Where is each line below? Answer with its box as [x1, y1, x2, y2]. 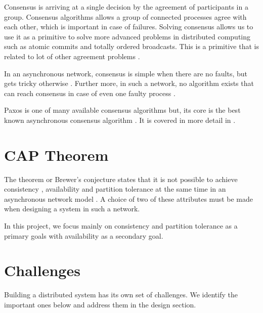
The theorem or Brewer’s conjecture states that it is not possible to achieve [4, 173, 238, 184]
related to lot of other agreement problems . [4, 51, 140, 61]
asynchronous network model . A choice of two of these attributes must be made [4, 193, 253, 204]
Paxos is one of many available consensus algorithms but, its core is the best [4, 105, 241, 115]
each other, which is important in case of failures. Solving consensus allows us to [4, 21, 253, 32]
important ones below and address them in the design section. [4, 299, 196, 309]
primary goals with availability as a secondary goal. [4, 230, 163, 241]
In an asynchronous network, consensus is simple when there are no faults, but [4, 68, 248, 78]
